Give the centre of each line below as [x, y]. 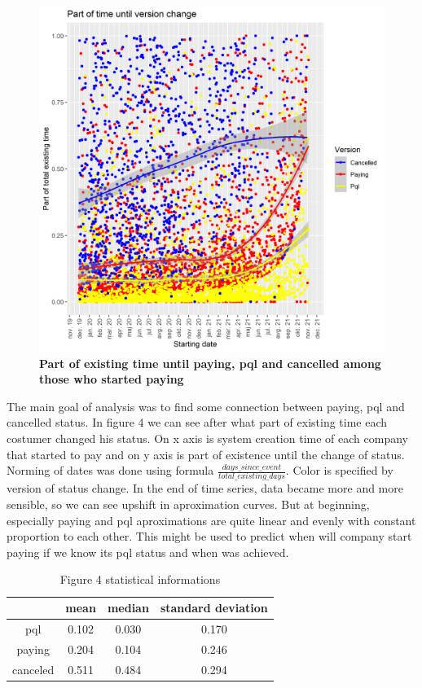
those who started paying [112, 379]
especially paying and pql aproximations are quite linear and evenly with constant [211, 520]
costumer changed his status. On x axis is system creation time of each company [207, 438]
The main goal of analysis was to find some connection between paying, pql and [206, 406]
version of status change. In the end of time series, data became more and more [205, 488]
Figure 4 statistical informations [140, 579]
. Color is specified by [339, 470]
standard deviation [214, 608]
